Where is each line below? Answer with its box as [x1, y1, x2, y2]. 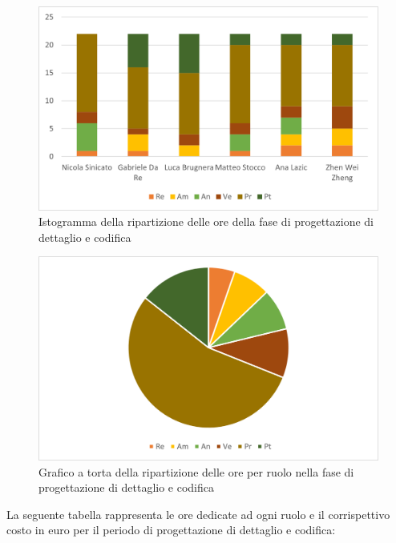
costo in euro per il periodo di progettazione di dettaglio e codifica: [6, 521, 336, 538]
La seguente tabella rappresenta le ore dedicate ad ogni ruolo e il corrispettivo [6, 505, 390, 522]
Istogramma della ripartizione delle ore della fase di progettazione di [38, 213, 374, 230]
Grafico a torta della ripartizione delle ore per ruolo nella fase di [38, 463, 354, 480]
